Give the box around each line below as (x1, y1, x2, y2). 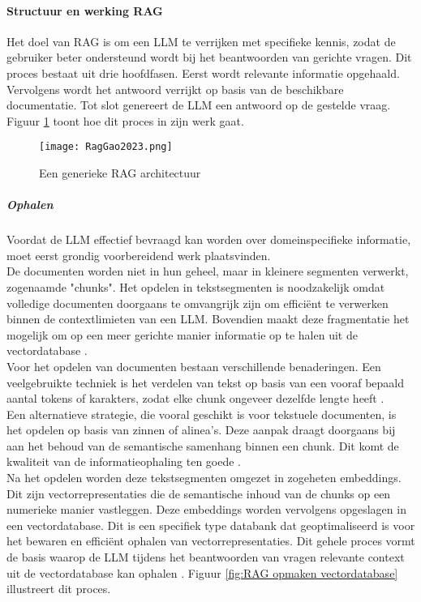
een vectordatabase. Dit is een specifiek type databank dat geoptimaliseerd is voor (6, 516, 415, 533)
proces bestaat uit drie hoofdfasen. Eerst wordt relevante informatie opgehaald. (6, 64, 400, 81)
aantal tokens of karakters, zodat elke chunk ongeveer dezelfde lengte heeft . (6, 390, 384, 407)
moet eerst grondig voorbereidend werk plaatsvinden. (6, 246, 271, 263)
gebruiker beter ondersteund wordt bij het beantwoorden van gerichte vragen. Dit (6, 49, 412, 66)
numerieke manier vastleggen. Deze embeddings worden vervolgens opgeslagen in (6, 501, 406, 518)
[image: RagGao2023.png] (39, 141, 173, 153)
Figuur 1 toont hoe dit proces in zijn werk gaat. (6, 112, 244, 129)
